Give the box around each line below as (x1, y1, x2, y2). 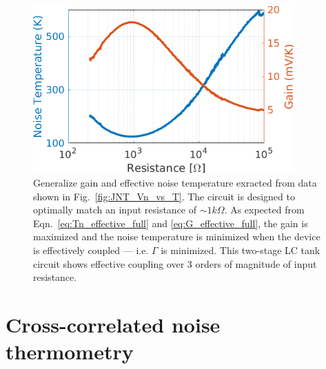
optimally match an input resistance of (33, 202, 197, 217)
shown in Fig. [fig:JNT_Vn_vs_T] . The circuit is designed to (33, 189, 295, 203)
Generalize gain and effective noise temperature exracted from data (33, 176, 317, 190)
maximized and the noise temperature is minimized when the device (33, 229, 320, 244)
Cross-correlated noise (6, 310, 221, 339)
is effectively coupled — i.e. (33, 243, 149, 257)
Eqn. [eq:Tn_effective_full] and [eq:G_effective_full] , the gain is (33, 215, 308, 230)
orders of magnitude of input (195, 256, 317, 271)
